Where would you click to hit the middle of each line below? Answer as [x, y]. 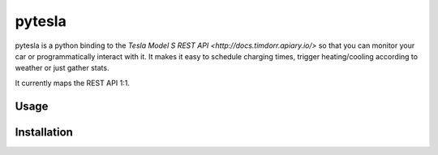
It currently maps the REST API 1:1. [72, 83]
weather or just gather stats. [62, 68]
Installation [44, 132]
